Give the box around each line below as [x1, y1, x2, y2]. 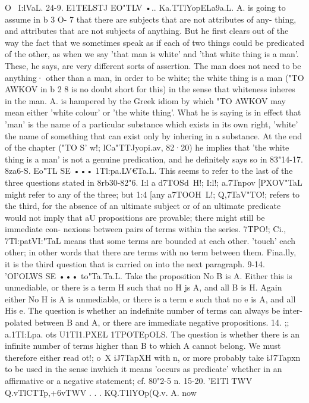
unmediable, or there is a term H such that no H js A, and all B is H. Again [5, 281, 282, 293]
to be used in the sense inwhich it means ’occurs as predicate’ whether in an [5, 363, 282, 375]
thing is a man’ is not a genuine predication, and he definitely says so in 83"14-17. [5, 152, 303, 165]
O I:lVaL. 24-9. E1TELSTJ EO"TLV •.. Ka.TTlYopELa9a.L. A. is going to [5, 1, 286, 13]
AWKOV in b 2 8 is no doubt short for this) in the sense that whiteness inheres [5, 83, 295, 95]
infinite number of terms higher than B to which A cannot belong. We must [5, 339, 281, 352]
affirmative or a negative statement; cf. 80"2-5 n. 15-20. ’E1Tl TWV [5, 374, 253, 386]
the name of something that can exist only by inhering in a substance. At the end [5, 129, 302, 142]
